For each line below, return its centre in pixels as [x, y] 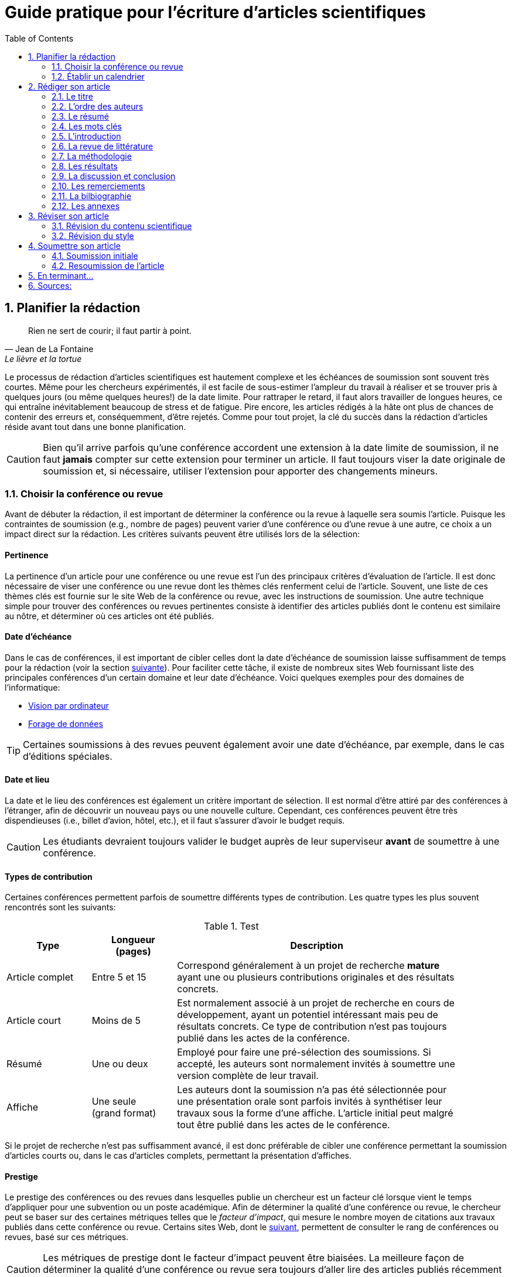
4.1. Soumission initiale [95, 255]
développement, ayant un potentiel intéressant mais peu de [308, 1015]
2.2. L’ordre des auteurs [98, 106]
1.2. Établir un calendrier [98, 76]
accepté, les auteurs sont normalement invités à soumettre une [316, 1064]
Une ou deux [120, 1064]
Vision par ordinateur [69, 705]
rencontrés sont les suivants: [60, 907]
